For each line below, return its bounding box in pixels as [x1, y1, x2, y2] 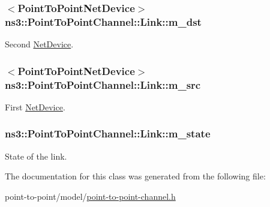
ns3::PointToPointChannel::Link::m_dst [5, 14, 202, 29]
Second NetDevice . [5, 38, 74, 50]
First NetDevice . [5, 100, 65, 113]
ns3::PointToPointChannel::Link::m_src [5, 77, 201, 92]
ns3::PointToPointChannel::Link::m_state [5, 126, 211, 141]
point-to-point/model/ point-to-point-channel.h [5, 190, 176, 202]
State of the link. [5, 149, 67, 162]
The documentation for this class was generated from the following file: [5, 170, 266, 182]
